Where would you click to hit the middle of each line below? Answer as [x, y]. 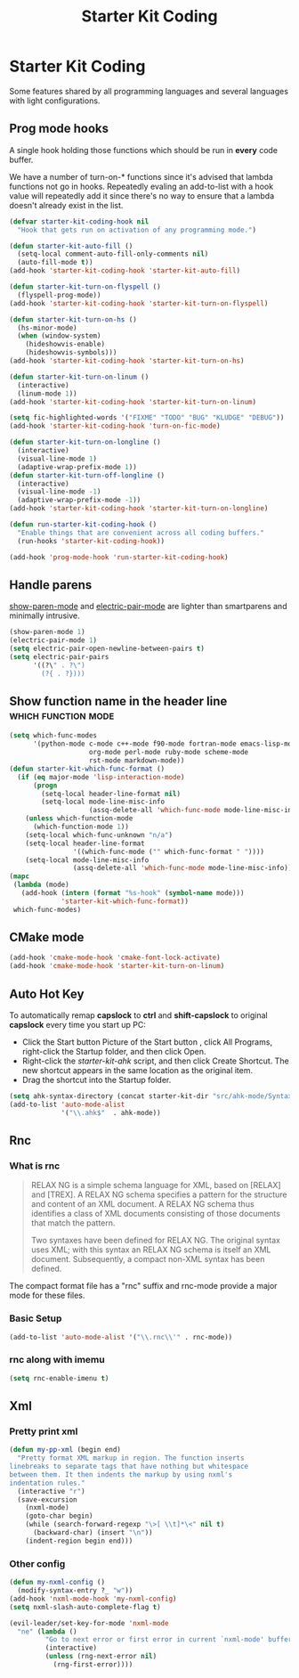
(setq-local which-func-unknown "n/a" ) [99, 835]
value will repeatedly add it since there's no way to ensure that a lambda [142, 195]
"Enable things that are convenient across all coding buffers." [141, 533]
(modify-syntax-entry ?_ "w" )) [75, 1591]
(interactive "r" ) [52, 1491]
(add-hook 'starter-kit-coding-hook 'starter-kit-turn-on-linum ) [133, 402]
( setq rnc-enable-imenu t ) [59, 1378]
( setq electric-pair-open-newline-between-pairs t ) [107, 649]
